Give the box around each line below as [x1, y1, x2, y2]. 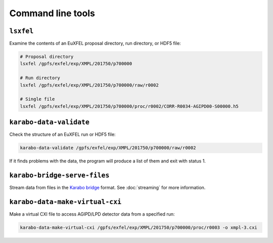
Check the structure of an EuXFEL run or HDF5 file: [9, 132, 116, 138]
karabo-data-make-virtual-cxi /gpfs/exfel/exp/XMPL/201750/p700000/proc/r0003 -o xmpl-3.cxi [20, 225, 257, 230]
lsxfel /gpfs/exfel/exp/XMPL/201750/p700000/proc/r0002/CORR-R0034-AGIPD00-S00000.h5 [20, 103, 239, 109]
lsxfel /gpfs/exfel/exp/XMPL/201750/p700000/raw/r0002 [20, 82, 159, 88]
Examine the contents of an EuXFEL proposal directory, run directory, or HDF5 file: [9, 40, 181, 47]
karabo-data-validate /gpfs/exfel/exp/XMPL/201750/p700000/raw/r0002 [20, 145, 196, 151]
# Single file [20, 96, 55, 102]
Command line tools [9, 8, 96, 19]
